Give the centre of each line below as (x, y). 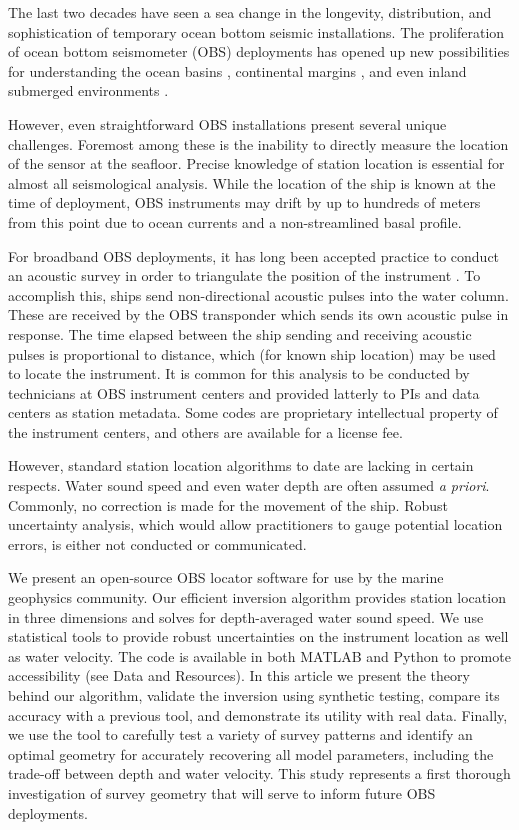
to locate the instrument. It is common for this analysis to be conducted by (239, 373)
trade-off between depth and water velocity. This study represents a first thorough (259, 773)
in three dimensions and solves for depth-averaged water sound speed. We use (246, 616)
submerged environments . (88, 90)
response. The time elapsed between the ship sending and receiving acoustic (240, 333)
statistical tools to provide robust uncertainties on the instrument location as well (258, 636)
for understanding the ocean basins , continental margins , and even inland (237, 70)
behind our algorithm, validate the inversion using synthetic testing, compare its (254, 695)
